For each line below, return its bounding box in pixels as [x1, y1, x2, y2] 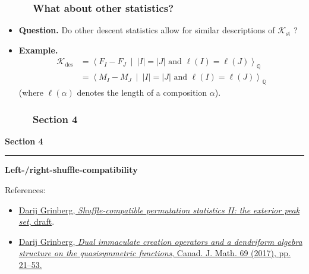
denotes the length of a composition [77, 86, 207, 99]
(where [18, 86, 44, 99]
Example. [18, 43, 58, 56]
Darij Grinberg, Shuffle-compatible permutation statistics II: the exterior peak [18, 203, 300, 216]
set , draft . [18, 215, 55, 228]
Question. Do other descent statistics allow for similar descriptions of [18, 24, 275, 36]
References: [5, 184, 46, 196]
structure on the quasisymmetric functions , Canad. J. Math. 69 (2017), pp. [18, 247, 291, 259]
